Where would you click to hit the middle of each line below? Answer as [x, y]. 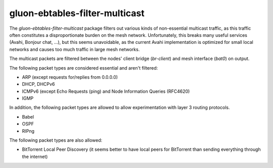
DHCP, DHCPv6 [38, 84]
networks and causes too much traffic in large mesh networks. [75, 49]
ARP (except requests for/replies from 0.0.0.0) [70, 77]
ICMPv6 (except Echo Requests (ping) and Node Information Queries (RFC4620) [106, 91]
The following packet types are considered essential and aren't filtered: [84, 68]
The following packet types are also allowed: [56, 140]
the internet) [35, 156]
